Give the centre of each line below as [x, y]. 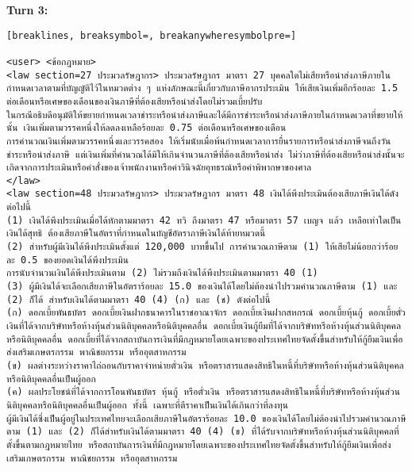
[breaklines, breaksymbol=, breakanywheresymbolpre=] [152, 35]
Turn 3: [27, 10]
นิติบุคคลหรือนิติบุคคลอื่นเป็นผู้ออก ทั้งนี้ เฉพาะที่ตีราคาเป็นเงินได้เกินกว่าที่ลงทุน [147, 405]
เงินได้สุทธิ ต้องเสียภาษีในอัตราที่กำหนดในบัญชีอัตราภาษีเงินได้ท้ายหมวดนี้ [136, 234]
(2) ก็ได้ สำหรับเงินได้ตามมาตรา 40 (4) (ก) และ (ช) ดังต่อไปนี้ [139, 299]
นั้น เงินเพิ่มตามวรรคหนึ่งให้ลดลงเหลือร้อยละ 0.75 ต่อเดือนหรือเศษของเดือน [146, 128]
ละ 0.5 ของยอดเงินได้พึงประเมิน [67, 260]
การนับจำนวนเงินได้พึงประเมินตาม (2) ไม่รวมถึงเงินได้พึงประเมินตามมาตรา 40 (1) [162, 273]
